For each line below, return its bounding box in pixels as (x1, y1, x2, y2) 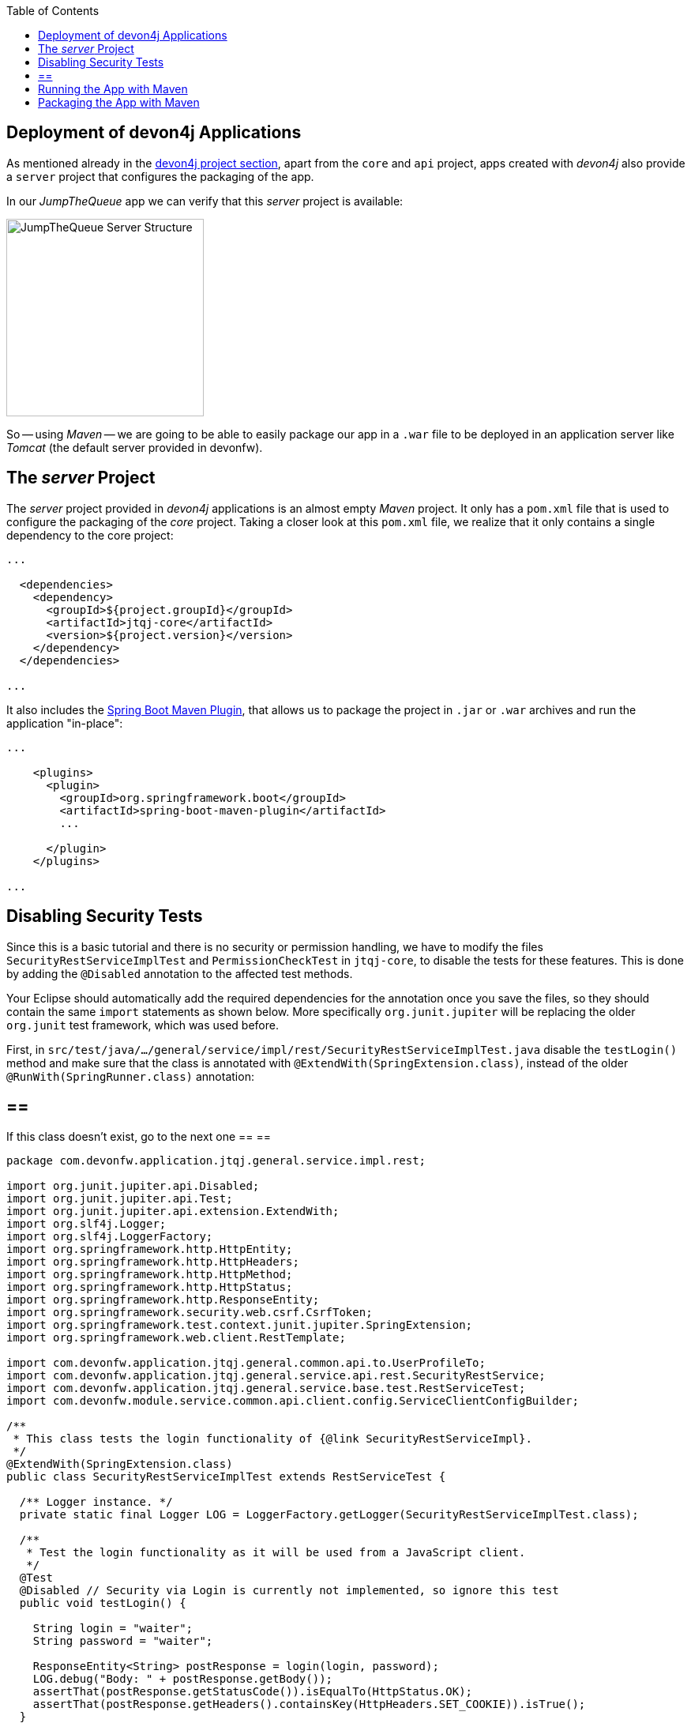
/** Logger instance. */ (19, 1495, 173, 1509)
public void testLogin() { (19, 1597, 186, 1610)
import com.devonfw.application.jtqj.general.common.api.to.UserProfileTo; (6, 1356, 486, 1370)
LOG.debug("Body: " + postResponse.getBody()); (32, 1672, 333, 1686)
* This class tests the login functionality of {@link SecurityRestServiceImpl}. (13, 1432, 532, 1446)
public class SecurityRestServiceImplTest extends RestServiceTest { (6, 1470, 446, 1484)
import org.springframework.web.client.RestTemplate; (6, 1331, 346, 1345)
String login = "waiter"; (32, 1622, 193, 1635)
